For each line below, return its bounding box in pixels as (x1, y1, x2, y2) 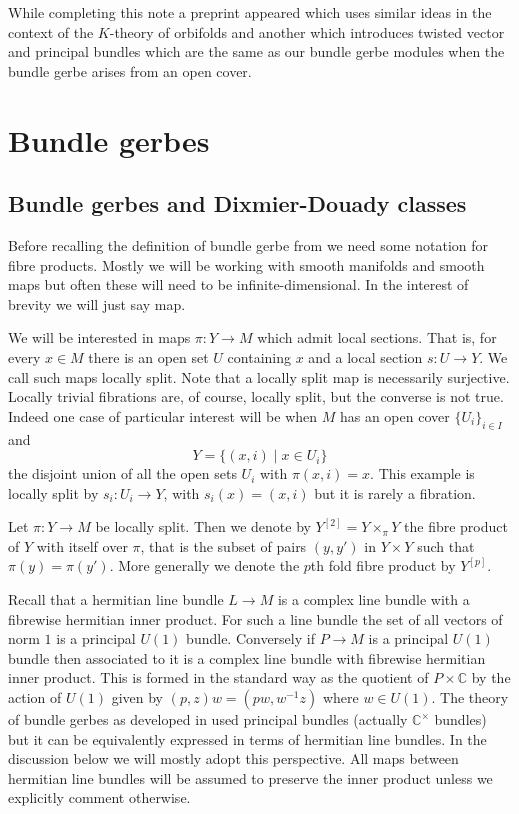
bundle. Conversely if (186, 628, 315, 649)
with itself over (36, 535, 128, 556)
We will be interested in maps (8, 327, 191, 348)
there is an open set (88, 346, 209, 367)
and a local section (308, 346, 423, 367)
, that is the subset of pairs (140, 535, 307, 556)
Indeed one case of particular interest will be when (8, 405, 318, 426)
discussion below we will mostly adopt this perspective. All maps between (8, 748, 459, 769)
